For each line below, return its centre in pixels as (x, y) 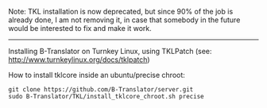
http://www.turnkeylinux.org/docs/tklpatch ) (79, 60)
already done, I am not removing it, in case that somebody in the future (124, 20)
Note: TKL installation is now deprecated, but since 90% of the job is (121, 12)
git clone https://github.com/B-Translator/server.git (101, 90)
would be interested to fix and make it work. (80, 28)
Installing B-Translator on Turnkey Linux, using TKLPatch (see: (110, 51)
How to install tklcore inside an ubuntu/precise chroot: (97, 75)
